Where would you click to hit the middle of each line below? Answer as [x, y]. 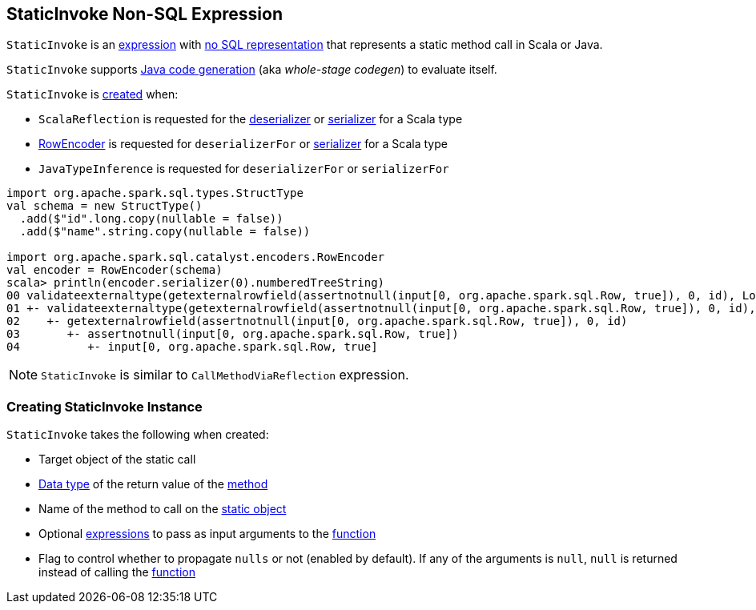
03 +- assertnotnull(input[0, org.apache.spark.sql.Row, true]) [233, 334]
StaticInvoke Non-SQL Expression [145, 14]
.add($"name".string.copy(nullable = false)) [165, 232]
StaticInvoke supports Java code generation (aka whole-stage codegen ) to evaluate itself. [252, 70]
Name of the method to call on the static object [163, 509]
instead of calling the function [117, 572]
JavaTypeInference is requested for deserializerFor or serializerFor [244, 169]
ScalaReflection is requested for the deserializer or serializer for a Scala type [251, 119]
